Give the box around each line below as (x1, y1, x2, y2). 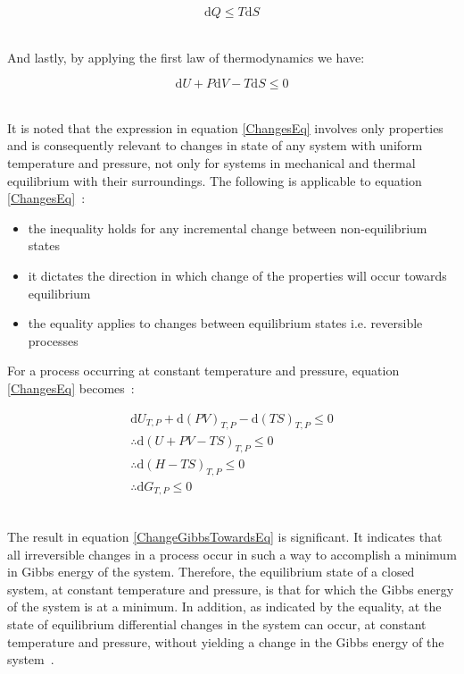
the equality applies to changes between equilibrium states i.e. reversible (28, 314, 423, 333)
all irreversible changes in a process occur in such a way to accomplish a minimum (7, 544, 457, 563)
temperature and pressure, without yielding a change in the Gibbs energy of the (7, 632, 444, 651)
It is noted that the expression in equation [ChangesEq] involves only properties (7, 118, 443, 137)
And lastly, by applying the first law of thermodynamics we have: (7, 47, 365, 66)
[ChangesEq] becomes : (7, 378, 135, 397)
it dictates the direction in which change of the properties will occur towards (28, 265, 447, 284)
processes (28, 331, 79, 350)
